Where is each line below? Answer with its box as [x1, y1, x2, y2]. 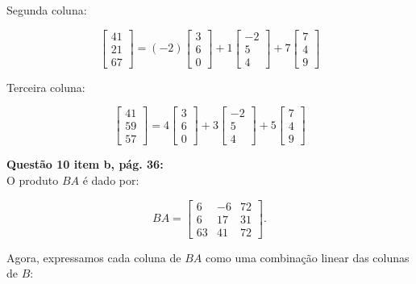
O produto [6, 171, 59, 188]
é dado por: [82, 171, 139, 188]
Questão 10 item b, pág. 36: [6, 156, 164, 173]
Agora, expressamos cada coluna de [6, 248, 181, 265]
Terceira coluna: [6, 78, 85, 95]
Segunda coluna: [6, 2, 87, 18]
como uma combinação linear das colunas [205, 248, 410, 265]
